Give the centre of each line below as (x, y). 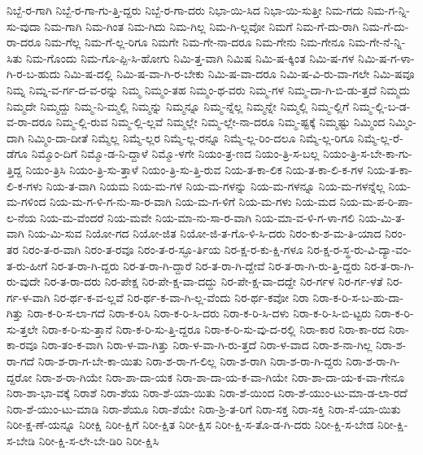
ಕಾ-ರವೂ (22, 345)
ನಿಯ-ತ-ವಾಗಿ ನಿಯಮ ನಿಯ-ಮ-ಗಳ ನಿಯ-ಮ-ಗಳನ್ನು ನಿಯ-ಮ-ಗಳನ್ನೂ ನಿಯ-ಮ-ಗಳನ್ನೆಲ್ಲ (215, 185)
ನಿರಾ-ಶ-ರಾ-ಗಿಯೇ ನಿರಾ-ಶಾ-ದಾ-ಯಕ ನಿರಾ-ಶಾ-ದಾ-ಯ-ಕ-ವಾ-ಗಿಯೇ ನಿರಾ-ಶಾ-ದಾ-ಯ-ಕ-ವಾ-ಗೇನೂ (220, 376)
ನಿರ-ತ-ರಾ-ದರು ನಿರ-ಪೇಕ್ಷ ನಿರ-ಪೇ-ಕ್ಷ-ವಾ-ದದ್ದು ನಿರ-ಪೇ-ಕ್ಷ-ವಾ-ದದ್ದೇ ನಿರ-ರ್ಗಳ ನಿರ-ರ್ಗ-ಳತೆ (214, 281)
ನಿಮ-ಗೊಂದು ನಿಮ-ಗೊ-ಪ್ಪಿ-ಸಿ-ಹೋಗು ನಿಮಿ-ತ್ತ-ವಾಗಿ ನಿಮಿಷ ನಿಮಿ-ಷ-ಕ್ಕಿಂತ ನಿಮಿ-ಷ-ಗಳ (190, 57)
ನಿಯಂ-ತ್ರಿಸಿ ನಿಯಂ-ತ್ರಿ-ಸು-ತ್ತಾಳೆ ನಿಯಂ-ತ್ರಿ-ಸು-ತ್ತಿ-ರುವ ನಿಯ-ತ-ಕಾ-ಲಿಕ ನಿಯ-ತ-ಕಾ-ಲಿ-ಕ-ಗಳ (194, 169)
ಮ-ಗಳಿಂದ (26, 201)
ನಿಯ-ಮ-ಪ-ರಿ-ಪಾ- (376, 201)
